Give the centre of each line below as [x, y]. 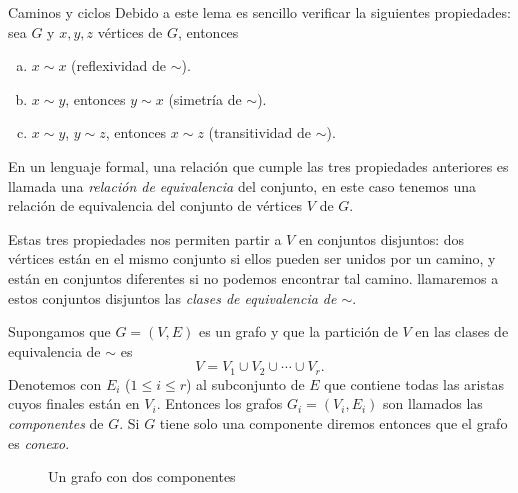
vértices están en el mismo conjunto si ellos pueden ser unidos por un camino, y [252, 258]
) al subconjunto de [245, 383]
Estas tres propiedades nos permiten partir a [145, 238]
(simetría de [205, 98]
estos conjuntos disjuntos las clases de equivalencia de [172, 297]
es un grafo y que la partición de [298, 331]
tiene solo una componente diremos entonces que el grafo [333, 422]
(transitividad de [260, 132]
